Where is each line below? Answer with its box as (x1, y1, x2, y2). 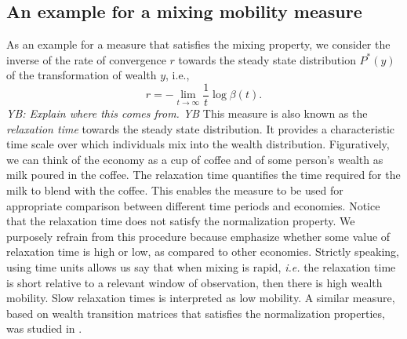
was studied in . (6, 320, 82, 337)
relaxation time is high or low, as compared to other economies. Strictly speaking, (6, 243, 399, 260)
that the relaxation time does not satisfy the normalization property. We (6, 213, 355, 229)
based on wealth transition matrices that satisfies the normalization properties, (6, 304, 385, 321)
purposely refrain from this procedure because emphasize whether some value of (6, 228, 391, 244)
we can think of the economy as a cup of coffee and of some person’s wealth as (6, 151, 383, 167)
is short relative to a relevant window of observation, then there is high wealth (6, 274, 383, 290)
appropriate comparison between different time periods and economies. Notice (6, 197, 380, 213)
